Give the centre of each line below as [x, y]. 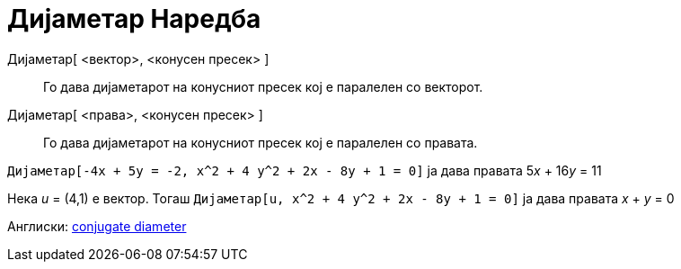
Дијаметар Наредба [134, 19]
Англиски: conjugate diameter [97, 226]
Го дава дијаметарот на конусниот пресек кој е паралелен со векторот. [263, 86]
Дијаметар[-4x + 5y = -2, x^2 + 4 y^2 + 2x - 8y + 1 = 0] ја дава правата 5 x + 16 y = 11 [305, 170]
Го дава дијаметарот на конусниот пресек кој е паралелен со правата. [261, 142]
